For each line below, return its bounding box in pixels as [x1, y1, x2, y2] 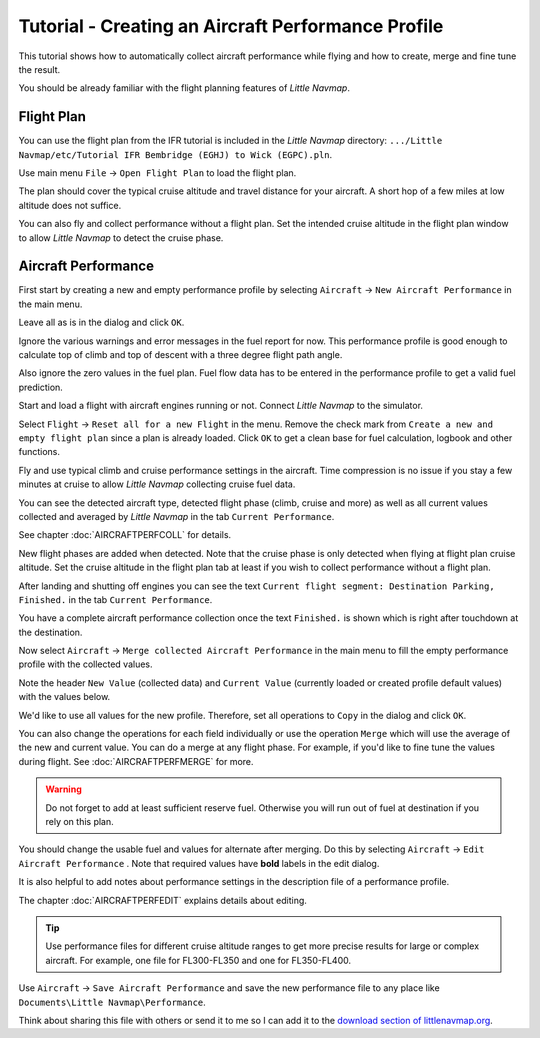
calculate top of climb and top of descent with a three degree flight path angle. [18, 349, 343, 361]
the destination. [18, 626, 83, 638]
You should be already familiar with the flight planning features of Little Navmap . [18, 82, 350, 94]
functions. [18, 446, 60, 458]
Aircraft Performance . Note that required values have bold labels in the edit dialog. [18, 857, 380, 869]
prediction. [18, 381, 64, 393]
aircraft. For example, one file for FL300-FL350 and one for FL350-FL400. [45, 954, 352, 966]
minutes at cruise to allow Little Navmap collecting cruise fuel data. [18, 478, 296, 490]
